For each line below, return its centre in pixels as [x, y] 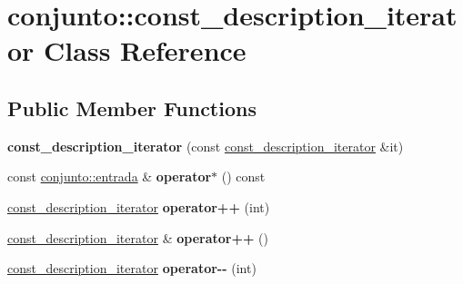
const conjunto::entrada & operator [110, 176]
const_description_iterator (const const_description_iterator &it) [206, 146]
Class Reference [145, 50]
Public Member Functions [132, 108]
